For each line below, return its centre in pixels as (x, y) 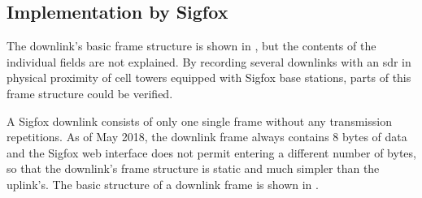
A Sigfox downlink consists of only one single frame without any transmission (199, 121)
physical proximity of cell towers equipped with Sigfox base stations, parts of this (209, 77)
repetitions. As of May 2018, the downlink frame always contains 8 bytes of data (207, 137)
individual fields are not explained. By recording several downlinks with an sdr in (209, 61)
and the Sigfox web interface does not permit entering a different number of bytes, (211, 152)
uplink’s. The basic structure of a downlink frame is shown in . (163, 184)
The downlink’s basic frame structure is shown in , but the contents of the (191, 46)
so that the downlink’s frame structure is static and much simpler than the (193, 168)
